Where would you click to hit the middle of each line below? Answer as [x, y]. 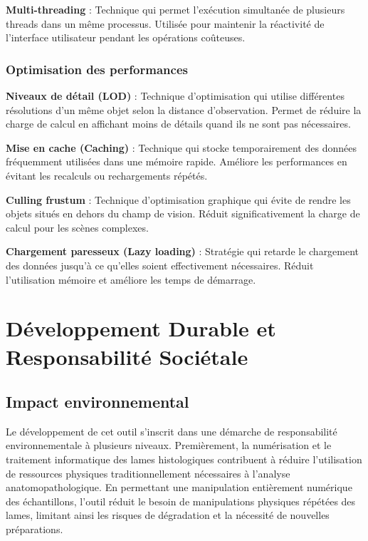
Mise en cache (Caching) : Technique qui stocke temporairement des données [181, 147]
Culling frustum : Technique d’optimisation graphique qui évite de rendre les [178, 199]
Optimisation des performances [97, 69]
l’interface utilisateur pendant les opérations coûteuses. [126, 37]
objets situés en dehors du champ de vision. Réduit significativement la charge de [183, 213]
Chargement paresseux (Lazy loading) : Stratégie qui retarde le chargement [183, 251]
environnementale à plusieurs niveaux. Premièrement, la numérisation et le [169, 445]
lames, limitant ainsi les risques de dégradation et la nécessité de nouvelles [168, 515]
